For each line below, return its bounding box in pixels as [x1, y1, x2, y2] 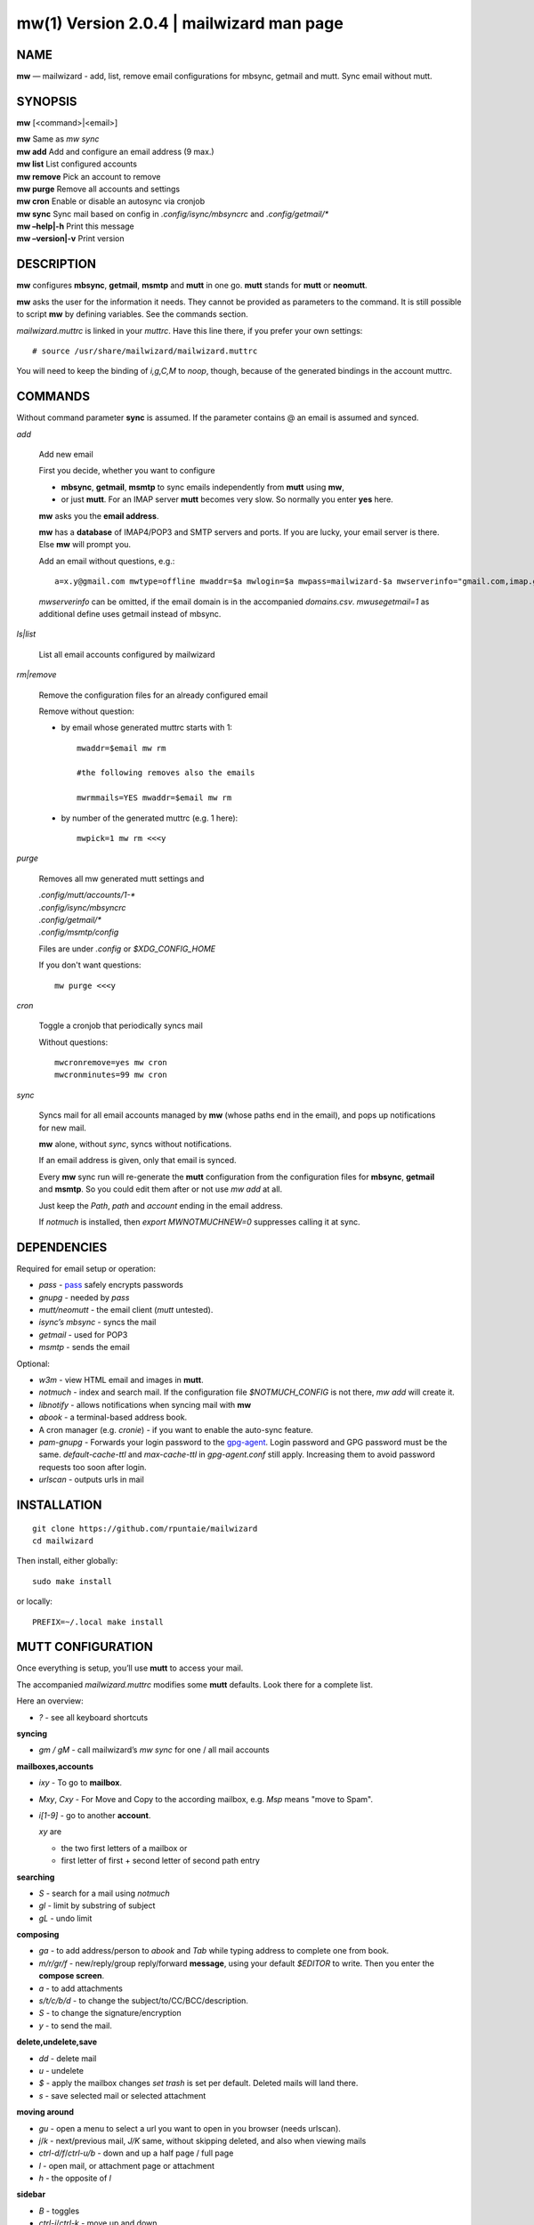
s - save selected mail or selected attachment [38, 2090, 206, 2100]
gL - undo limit [38, 1913, 93, 1923]
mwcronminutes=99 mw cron [54, 1070, 168, 1080]
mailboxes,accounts [16, 1760, 93, 1771]
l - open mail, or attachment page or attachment [38, 2160, 215, 2171]
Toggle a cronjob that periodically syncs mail [38, 1020, 204, 1032]
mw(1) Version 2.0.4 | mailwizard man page [16, 13, 344, 33]
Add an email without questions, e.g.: [38, 555, 175, 566]
